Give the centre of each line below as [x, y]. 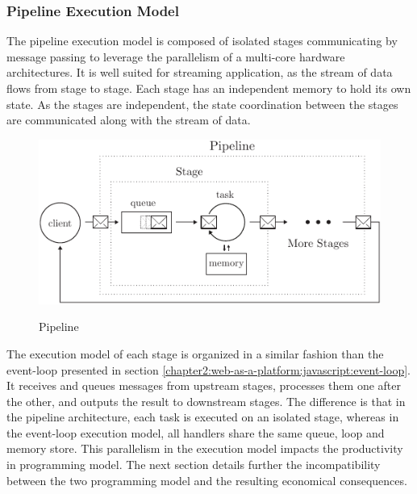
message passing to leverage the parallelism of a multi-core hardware [176, 56]
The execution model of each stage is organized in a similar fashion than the [195, 353]
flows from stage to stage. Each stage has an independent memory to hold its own [209, 88]
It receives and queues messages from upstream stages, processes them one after [204, 385]
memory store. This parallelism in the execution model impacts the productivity [205, 448]
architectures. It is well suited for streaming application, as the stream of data [200, 72]
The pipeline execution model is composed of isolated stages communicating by [202, 41]
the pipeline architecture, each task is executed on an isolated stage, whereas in [203, 417]
